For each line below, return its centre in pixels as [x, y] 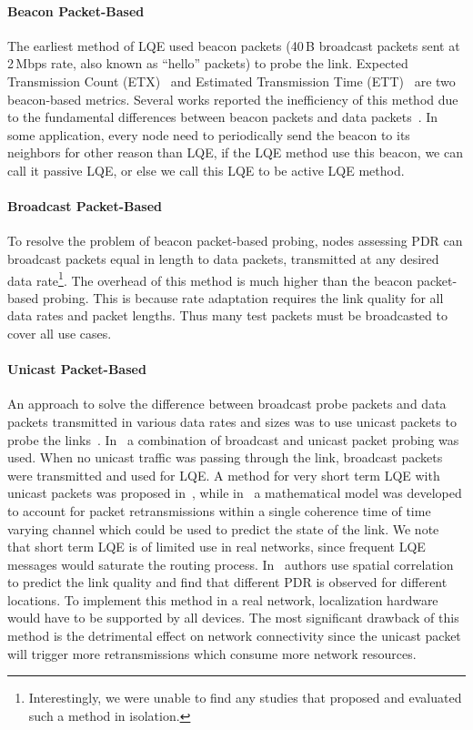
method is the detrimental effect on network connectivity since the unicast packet [234, 636]
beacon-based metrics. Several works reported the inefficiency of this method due [233, 99]
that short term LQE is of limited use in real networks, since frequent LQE [216, 547]
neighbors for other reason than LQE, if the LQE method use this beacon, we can [235, 152]
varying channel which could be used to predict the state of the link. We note [223, 528]
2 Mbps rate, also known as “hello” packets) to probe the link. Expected [208, 63]
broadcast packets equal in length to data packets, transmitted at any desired [223, 258]
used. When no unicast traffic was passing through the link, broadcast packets [225, 457]
